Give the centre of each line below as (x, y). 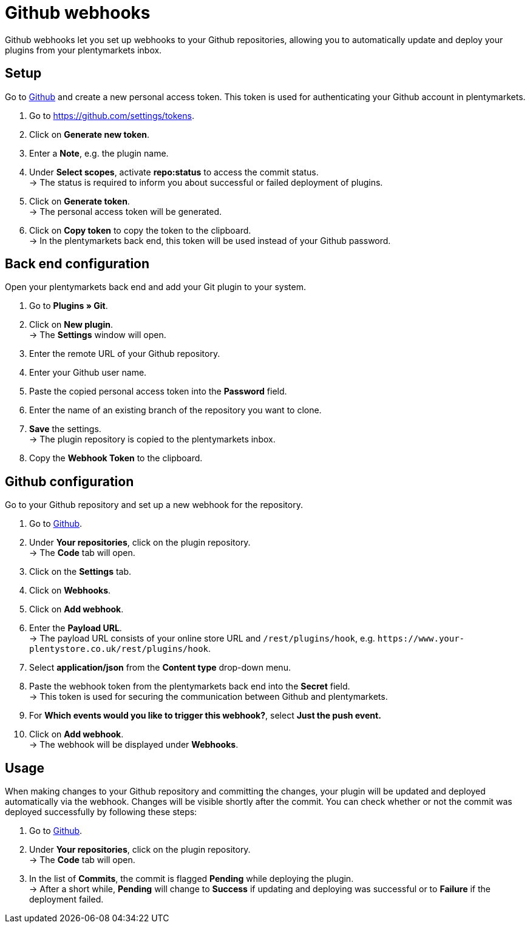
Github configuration (70, 481)
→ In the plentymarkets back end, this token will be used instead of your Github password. (210, 240)
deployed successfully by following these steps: (101, 812)
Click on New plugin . (71, 325)
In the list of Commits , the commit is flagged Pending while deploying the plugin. (192, 879)
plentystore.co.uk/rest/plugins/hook (119, 649)
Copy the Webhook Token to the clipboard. (116, 458)
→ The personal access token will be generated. (126, 211)
